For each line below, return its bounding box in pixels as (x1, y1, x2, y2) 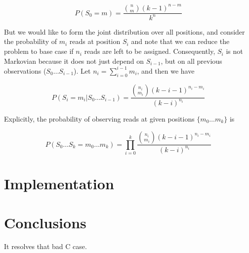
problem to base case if (4, 46, 74, 56)
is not (226, 46, 243, 56)
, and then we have (137, 65, 195, 76)
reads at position (69, 36, 121, 46)
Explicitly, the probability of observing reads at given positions (4, 113, 195, 124)
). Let (74, 65, 91, 76)
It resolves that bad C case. (4, 241, 87, 251)
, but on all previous (161, 55, 222, 66)
